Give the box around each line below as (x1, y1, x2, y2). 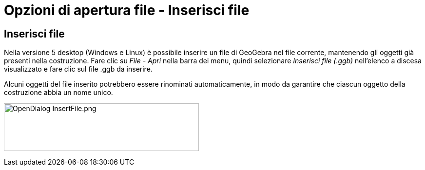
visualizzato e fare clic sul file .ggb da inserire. (4, 65, 153, 74)
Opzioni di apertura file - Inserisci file (4, 2, 250, 19)
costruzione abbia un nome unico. (4, 88, 113, 97)
